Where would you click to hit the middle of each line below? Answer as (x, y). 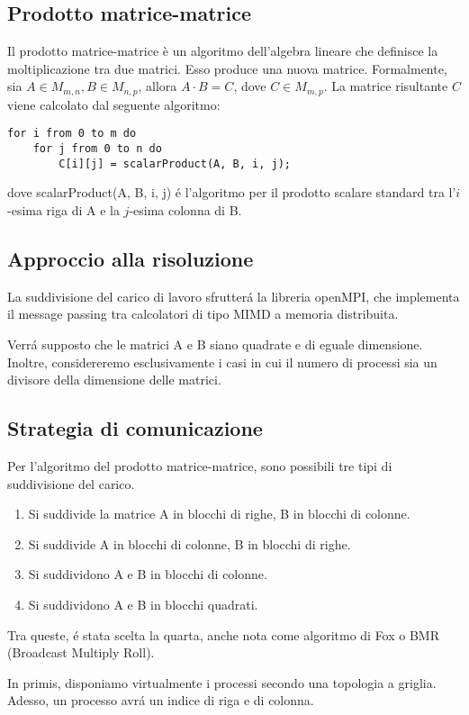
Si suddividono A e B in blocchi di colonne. (148, 574)
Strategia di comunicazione (135, 428)
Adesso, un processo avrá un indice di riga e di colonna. (161, 700)
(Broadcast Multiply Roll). (81, 652)
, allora (158, 86)
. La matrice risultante (386, 86)
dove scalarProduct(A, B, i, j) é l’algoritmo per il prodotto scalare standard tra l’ (232, 192)
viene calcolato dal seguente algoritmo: (114, 104)
